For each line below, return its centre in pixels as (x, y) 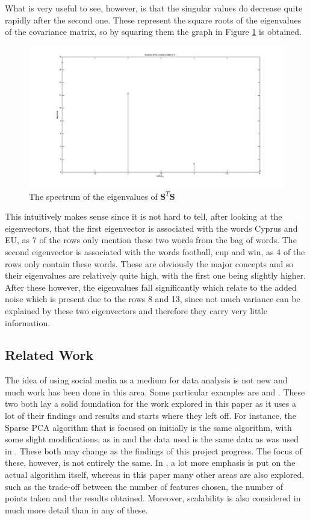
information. (28, 322)
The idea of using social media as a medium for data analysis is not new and (146, 380)
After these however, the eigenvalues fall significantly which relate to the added (151, 287)
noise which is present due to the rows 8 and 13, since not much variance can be (153, 299)
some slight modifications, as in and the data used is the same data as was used (152, 439)
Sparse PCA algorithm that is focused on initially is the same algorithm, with (148, 427)
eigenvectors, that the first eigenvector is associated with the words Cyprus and (151, 228)
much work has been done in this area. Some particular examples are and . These (155, 392)
